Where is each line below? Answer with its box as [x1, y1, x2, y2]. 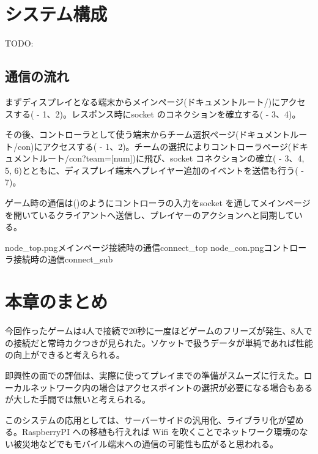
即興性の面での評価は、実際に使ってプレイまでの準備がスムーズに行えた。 [5, 368, 304, 381]
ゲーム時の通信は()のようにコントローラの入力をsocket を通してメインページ [5, 196, 311, 209]
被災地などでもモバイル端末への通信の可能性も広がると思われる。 [13, 437, 279, 450]
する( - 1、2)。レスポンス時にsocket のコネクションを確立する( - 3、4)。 [13, 107, 301, 120]
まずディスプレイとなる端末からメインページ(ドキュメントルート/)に [5, 95, 281, 108]
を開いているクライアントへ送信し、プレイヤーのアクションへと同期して [5, 208, 294, 221]
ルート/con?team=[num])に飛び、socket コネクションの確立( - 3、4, [39, 152, 305, 165]
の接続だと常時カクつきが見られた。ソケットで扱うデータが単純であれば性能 [5, 336, 313, 349]
